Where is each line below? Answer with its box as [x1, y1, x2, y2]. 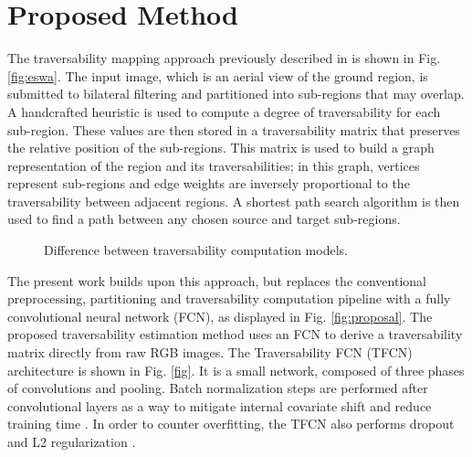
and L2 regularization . [7, 432, 136, 451]
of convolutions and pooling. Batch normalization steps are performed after [7, 378, 428, 398]
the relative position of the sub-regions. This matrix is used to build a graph [7, 138, 435, 157]
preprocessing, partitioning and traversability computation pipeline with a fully [7, 289, 451, 308]
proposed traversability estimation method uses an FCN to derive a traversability [7, 324, 463, 344]
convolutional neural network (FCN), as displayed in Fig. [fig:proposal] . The [7, 306, 433, 325]
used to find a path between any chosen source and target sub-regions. [7, 209, 401, 228]
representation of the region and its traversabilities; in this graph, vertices [7, 155, 420, 175]
